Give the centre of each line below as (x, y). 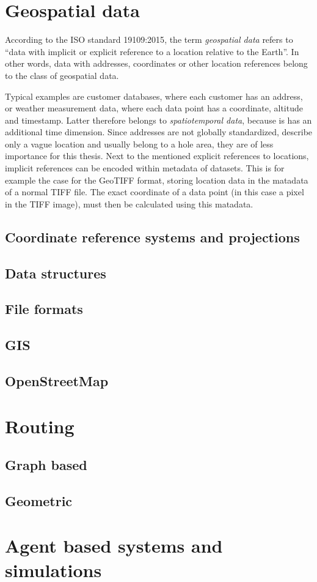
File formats (44, 309)
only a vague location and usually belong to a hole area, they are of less (139, 144)
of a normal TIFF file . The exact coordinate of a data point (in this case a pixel (155, 192)
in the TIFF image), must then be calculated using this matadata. (129, 203)
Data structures (56, 273)
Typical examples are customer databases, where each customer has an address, (154, 96)
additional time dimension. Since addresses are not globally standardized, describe (159, 132)
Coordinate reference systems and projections (152, 237)
